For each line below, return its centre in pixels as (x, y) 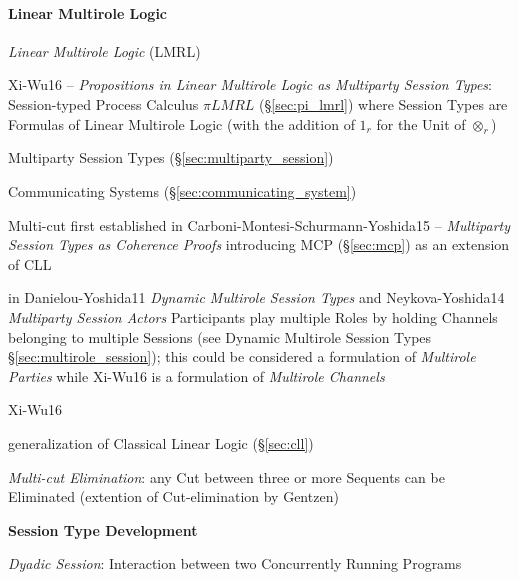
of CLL (30, 263)
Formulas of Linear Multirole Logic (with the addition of (181, 123)
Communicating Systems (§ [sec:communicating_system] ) (182, 190)
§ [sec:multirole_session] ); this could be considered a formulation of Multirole (242, 356)
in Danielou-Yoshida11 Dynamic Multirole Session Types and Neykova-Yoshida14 (256, 297)
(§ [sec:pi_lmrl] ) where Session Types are (383, 103)
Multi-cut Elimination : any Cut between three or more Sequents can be (226, 476)
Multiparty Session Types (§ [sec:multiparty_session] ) (171, 157)
